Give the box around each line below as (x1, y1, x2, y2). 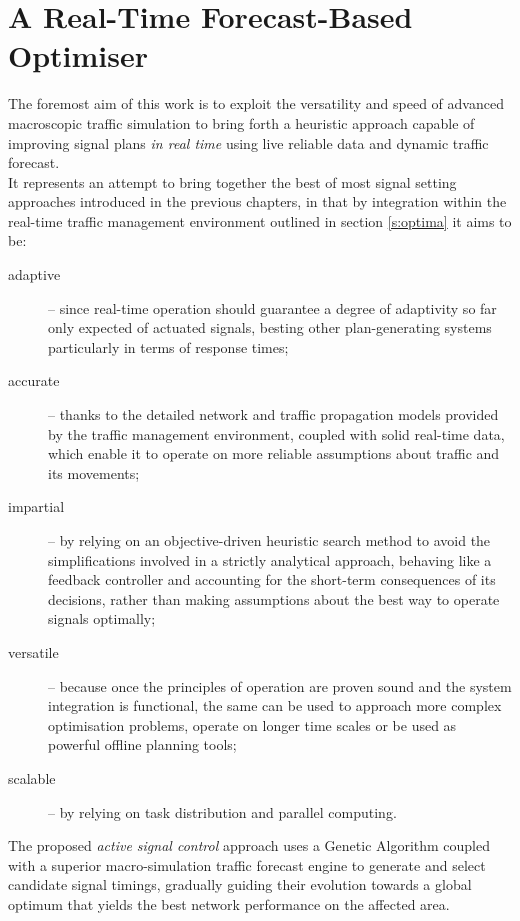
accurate (8, 370, 60, 391)
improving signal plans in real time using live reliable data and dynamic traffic (8, 132, 489, 153)
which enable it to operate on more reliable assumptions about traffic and (48, 443, 500, 464)
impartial (8, 496, 65, 517)
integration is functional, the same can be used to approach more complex (48, 695, 502, 716)
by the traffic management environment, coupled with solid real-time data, (48, 423, 505, 444)
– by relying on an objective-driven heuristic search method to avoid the (48, 530, 491, 550)
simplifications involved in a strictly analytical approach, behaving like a (48, 549, 492, 570)
